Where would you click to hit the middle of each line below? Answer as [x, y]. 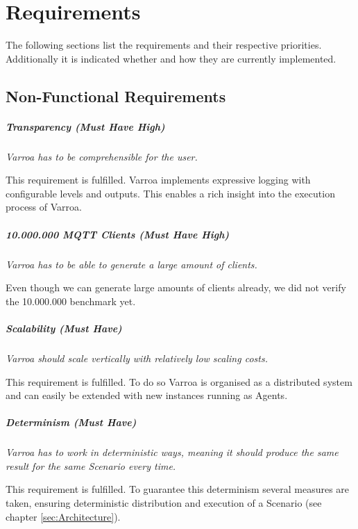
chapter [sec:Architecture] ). [63, 516]
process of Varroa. [44, 207]
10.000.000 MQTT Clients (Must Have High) [118, 234]
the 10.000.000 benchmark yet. [71, 301]
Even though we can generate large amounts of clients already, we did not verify [176, 287]
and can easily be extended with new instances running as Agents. [147, 395]
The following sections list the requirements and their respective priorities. [164, 45]
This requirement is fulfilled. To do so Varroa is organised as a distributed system [179, 381]
